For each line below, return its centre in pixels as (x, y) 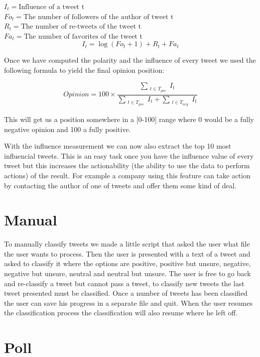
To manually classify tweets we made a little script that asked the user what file (127, 244)
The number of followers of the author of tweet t (98, 17)
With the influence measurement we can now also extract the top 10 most (118, 146)
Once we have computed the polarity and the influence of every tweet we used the (130, 60)
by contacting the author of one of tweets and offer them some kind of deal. (120, 185)
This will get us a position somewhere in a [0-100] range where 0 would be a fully (129, 119)
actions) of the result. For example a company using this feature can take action (127, 175)
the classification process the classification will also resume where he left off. (121, 313)
